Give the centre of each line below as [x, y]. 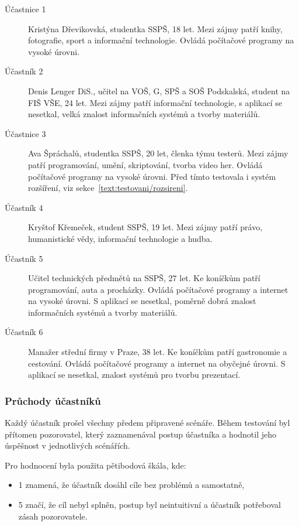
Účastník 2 [24, 71]
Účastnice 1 [25, 9]
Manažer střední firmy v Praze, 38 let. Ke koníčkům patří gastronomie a [158, 352]
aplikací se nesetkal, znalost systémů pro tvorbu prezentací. [134, 375]
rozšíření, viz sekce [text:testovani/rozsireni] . [108, 188]
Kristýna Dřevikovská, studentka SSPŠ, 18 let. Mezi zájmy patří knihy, [155, 28]
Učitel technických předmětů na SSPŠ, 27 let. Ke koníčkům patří [144, 278]
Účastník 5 [24, 258]
